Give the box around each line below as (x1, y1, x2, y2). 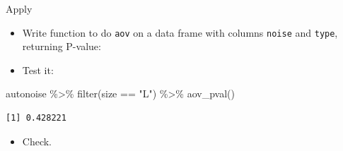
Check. (22, 133, 52, 148)
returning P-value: (22, 39, 101, 54)
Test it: (22, 62, 54, 77)
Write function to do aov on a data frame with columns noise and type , (22, 25, 338, 40)
